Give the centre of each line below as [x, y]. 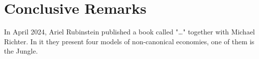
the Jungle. [21, 51]
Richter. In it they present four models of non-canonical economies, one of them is [129, 41]
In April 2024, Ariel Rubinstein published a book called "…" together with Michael [129, 32]
